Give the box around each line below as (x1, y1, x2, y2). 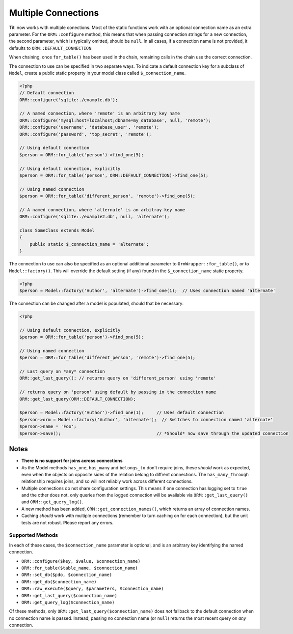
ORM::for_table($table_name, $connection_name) (21, 565, 138, 571)
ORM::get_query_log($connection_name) (21, 600, 115, 605)
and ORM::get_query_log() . (21, 499, 83, 505)
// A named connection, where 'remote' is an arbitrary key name (19, 111, 180, 116)
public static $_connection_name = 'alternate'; (29, 241, 149, 247)
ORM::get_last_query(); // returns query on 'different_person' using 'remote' (19, 375, 216, 381)
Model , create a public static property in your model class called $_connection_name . (9, 70, 186, 76)
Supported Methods (9, 532, 58, 539)
